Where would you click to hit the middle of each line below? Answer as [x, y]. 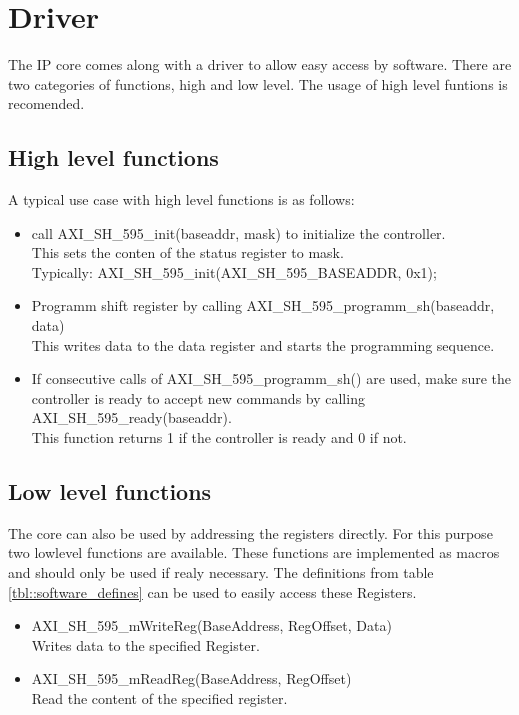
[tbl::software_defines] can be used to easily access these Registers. [212, 591]
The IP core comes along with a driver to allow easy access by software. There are [260, 64]
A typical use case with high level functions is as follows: [181, 199]
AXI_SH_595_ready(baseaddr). [131, 417]
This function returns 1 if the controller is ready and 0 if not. [219, 437]
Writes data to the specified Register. [145, 644]
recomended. [46, 103]
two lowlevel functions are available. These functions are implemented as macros [254, 552]
